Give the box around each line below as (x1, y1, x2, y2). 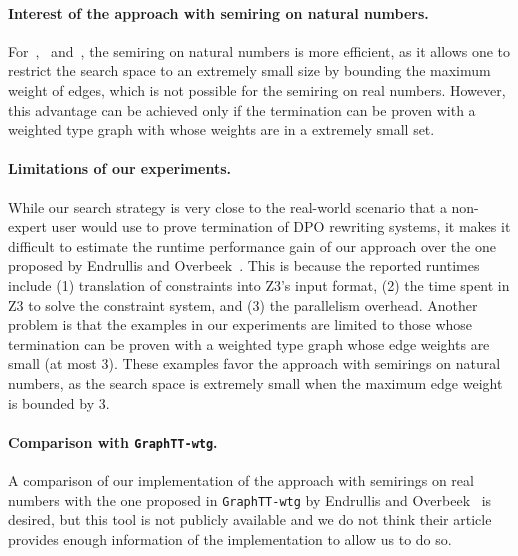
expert (8, 216, 47, 237)
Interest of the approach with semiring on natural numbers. (8, 2, 429, 23)
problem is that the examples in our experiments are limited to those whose (8, 314, 473, 335)
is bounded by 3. (8, 392, 110, 413)
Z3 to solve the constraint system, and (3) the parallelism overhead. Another (8, 294, 478, 315)
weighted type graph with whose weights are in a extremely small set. (8, 119, 435, 140)
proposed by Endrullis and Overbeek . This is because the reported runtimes (8, 255, 480, 276)
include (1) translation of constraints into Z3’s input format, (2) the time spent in (8, 274, 510, 295)
